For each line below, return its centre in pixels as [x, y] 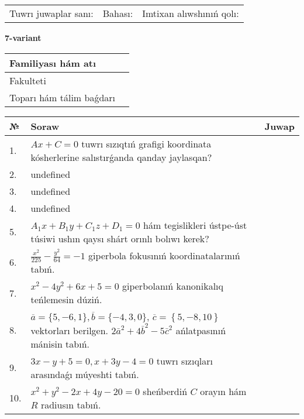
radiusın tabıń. [71, 404]
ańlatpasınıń [201, 330]
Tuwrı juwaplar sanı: [51, 13]
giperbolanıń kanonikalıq [172, 286]
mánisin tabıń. [60, 344]
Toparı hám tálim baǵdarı [63, 97]
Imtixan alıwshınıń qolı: [191, 13]
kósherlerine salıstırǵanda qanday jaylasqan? [121, 157]
